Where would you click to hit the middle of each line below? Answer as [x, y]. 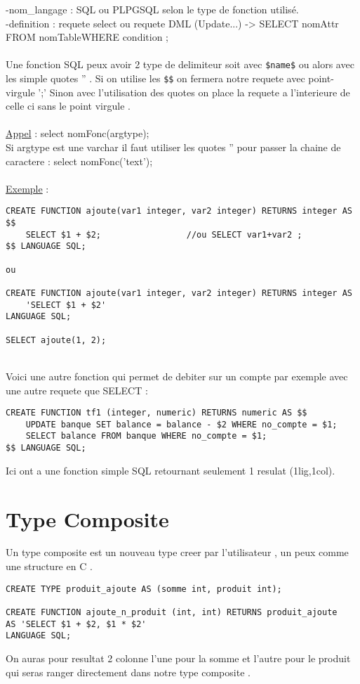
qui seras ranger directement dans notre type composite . [128, 672]
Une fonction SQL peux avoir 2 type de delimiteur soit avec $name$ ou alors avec [180, 64]
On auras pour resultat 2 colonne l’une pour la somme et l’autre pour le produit [178, 658]
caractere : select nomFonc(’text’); [79, 161]
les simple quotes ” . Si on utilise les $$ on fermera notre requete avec [155, 78]
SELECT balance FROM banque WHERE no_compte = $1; [146, 436]
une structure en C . [49, 566]
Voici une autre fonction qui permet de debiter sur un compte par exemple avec [177, 376]
